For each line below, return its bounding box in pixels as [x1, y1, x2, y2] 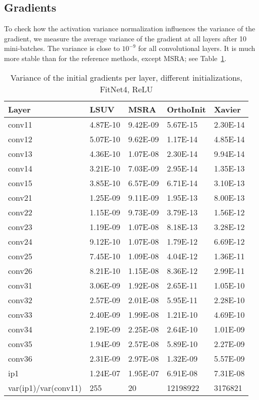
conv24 [8, 235, 33, 247]
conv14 [8, 162, 33, 174]
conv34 [8, 323, 33, 335]
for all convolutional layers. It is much [138, 43, 255, 53]
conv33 [8, 308, 33, 320]
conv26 [8, 264, 33, 276]
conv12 [8, 133, 33, 145]
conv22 [8, 206, 33, 218]
